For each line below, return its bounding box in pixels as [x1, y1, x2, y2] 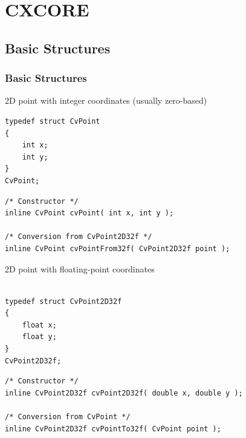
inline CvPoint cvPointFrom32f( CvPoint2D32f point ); [5, 244, 230, 253]
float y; [22, 332, 57, 342]
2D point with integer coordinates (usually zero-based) [5, 94, 207, 107]
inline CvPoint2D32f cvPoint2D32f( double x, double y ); [5, 388, 243, 397]
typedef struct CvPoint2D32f [5, 297, 122, 306]
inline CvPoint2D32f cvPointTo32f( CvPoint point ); [5, 424, 221, 433]
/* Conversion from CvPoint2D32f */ [5, 232, 152, 241]
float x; [22, 320, 57, 329]
